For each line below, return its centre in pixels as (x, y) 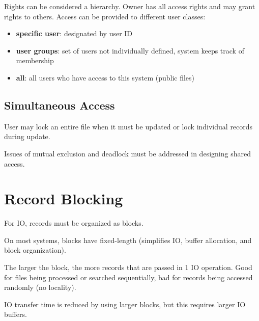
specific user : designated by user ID (74, 33)
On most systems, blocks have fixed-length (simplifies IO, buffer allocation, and (128, 240)
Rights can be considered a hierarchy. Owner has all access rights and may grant (130, 6)
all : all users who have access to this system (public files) (105, 77)
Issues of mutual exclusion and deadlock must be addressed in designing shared (127, 153)
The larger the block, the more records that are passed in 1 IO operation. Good (128, 267)
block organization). (35, 250)
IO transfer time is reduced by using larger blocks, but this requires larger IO (125, 304)
